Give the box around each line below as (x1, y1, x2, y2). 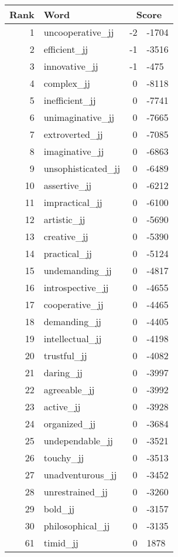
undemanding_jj (43, 264, 112, 277)
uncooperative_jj (43, 25, 114, 39)
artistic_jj (43, 212, 85, 226)
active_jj (43, 400, 81, 413)
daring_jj (43, 366, 83, 379)
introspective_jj (43, 281, 109, 294)
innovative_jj (43, 59, 98, 73)
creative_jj (43, 229, 88, 243)
